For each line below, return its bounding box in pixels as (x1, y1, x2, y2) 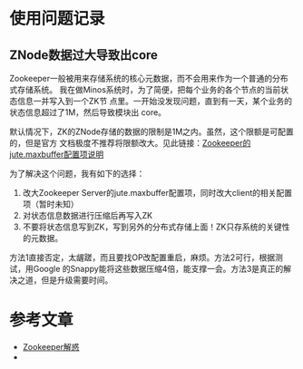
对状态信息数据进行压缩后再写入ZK (22, 210, 153, 220)
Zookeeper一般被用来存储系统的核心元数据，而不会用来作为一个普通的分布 (9, 73, 288, 83)
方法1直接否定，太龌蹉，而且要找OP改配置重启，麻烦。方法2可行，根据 (9, 252, 275, 263)
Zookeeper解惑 (22, 341, 80, 352)
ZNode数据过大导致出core (9, 47, 159, 63)
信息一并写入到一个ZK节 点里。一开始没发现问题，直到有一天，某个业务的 (16, 96, 293, 106)
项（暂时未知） (22, 199, 79, 209)
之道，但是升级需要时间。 (16, 275, 113, 286)
